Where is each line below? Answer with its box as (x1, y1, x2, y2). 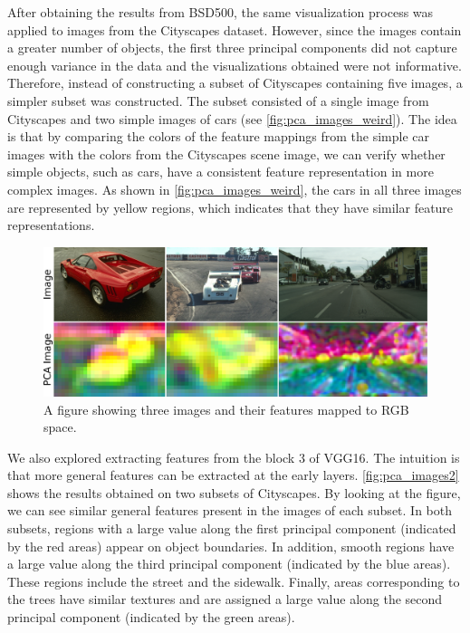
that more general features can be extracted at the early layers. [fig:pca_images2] (7, 465, 459, 484)
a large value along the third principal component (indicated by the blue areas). (7, 554, 451, 573)
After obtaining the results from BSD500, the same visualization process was (7, 3, 434, 21)
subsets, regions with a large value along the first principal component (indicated (7, 519, 456, 538)
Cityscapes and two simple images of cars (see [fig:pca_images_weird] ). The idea (7, 109, 457, 128)
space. (43, 417, 77, 436)
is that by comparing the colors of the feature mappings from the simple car (7, 127, 429, 146)
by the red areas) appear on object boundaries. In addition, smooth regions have (7, 536, 455, 555)
